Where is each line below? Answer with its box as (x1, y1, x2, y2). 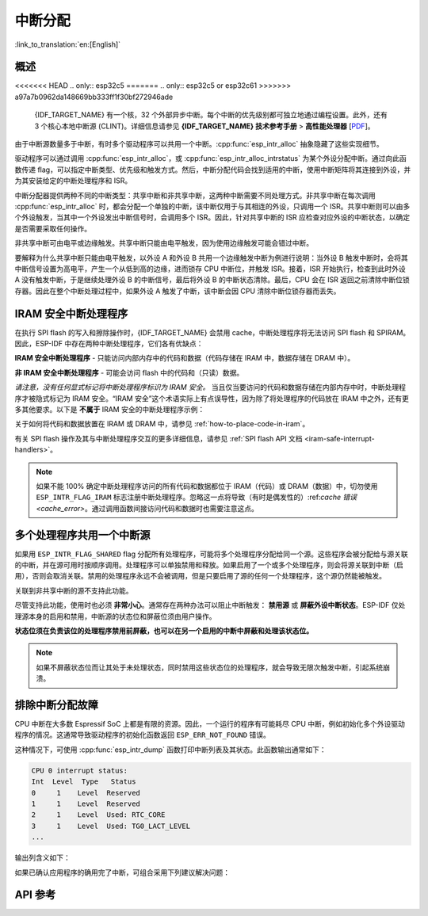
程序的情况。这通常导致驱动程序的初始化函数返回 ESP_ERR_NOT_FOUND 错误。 (14, 730, 271, 740)
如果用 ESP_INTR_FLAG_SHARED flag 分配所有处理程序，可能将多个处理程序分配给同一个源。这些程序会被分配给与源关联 (14, 549, 408, 559)
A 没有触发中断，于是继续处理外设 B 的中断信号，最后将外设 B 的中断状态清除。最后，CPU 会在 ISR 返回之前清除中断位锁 (14, 275, 410, 284)
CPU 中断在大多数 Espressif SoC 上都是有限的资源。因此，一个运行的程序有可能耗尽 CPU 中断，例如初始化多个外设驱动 (14, 719, 406, 729)
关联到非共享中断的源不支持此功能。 (14, 586, 133, 595)
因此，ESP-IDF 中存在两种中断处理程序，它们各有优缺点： (14, 339, 204, 348)
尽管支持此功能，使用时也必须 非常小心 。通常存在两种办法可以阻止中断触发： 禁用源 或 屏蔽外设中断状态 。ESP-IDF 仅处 (14, 601, 406, 610)
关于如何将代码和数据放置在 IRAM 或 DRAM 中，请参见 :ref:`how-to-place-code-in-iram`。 (14, 419, 310, 429)
